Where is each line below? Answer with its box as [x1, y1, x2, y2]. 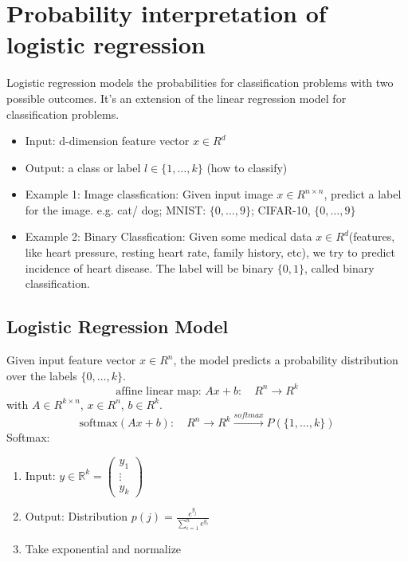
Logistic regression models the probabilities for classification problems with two [6, 74, 394, 91]
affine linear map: [116, 385, 202, 397]
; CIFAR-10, [251, 201, 311, 218]
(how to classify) [206, 159, 288, 175]
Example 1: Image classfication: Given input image [25, 186, 273, 202]
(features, [348, 228, 395, 245]
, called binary [304, 259, 375, 276]
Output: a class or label [25, 159, 141, 175]
